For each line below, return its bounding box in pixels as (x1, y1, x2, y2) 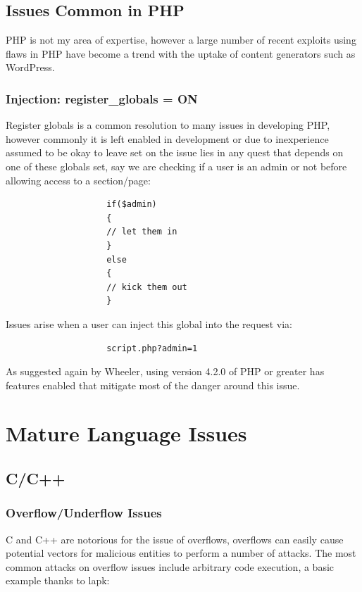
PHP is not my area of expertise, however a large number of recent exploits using (6, 32, 356, 47)
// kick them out (106, 282, 187, 292)
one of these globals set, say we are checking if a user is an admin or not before (6, 158, 347, 173)
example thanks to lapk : (6, 573, 110, 588)
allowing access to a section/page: (6, 172, 151, 187)
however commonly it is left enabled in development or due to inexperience (6, 131, 329, 146)
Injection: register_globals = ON (6, 89, 198, 107)
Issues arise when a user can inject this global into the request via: (6, 316, 293, 331)
